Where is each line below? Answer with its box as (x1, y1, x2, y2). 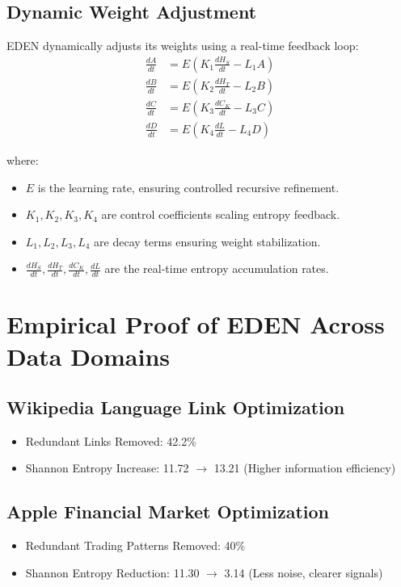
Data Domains (6, 339, 171, 372)
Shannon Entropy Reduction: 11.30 (25, 564, 200, 581)
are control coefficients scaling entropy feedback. (101, 206, 340, 223)
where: (6, 151, 39, 168)
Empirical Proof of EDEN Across (6, 308, 385, 341)
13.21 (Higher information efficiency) (213, 459, 396, 476)
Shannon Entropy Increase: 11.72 (25, 459, 189, 476)
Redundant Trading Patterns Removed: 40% (25, 537, 246, 554)
